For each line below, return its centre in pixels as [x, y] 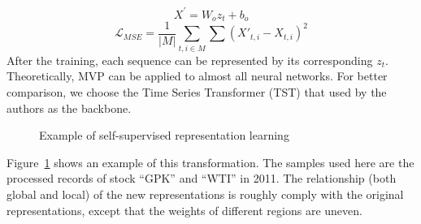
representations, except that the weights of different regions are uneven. [184, 210]
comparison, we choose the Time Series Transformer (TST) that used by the [197, 91]
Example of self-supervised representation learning [164, 135]
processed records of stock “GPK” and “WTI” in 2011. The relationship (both [202, 178]
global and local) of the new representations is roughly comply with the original [205, 194]
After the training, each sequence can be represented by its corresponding [190, 60]
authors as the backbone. [69, 108]
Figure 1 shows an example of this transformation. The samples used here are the [210, 162]
